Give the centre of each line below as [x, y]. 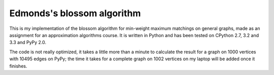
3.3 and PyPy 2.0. [28, 43]
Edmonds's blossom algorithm [75, 13]
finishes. [18, 66]
